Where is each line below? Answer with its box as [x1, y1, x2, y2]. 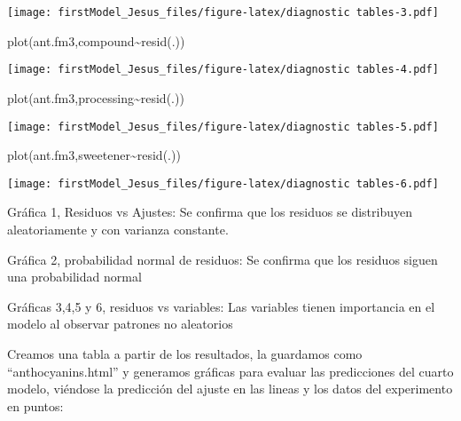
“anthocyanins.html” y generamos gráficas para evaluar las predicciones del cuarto [7, 361, 454, 380]
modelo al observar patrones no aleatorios [7, 314, 233, 333]
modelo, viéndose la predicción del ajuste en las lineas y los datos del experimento [7, 379, 453, 398]
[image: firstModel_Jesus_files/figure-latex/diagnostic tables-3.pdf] [7, 6, 439, 19]
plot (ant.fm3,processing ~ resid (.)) [7, 88, 184, 107]
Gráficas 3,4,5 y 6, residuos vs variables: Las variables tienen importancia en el [7, 297, 435, 315]
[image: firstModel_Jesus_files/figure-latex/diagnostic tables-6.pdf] [7, 177, 439, 190]
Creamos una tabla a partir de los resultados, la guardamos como [7, 344, 363, 362]
